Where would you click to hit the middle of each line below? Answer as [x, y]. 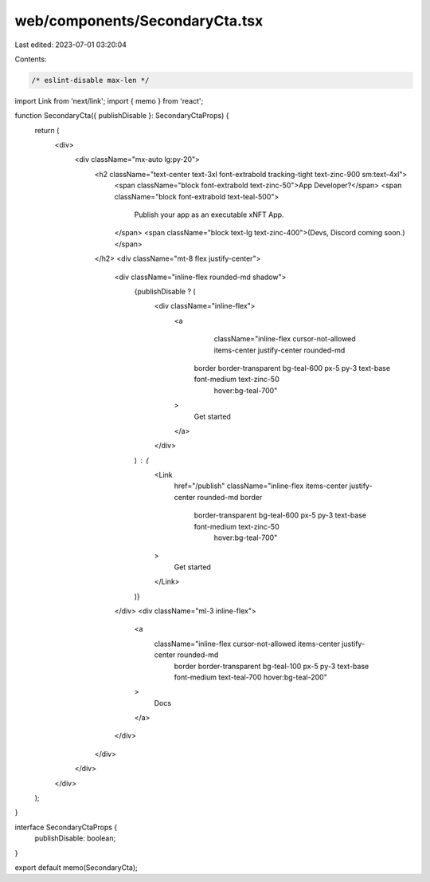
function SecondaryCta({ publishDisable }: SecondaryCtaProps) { [122, 116]
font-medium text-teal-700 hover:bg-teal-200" [251, 677]
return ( [47, 130]
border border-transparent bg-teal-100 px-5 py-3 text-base [272, 666]
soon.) [394, 233]
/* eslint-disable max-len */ [90, 80]
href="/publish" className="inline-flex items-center [261, 486]
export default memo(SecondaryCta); [76, 868]
